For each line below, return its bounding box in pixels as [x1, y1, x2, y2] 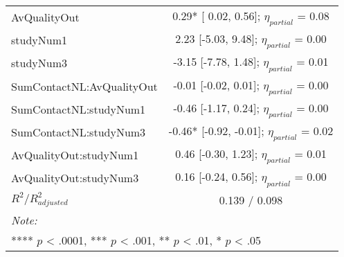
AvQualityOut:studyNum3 [11, 170, 139, 186]
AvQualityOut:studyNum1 [11, 147, 139, 163]
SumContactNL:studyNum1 [11, 100, 146, 117]
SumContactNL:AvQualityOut [11, 78, 158, 94]
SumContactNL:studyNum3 [11, 124, 146, 141]
